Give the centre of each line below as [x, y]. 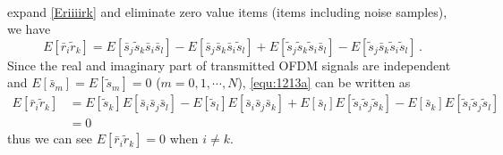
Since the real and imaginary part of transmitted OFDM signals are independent [229, 65]
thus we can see [50, 139]
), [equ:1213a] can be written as [324, 82]
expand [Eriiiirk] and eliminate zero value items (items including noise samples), [227, 11]
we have [29, 29]
